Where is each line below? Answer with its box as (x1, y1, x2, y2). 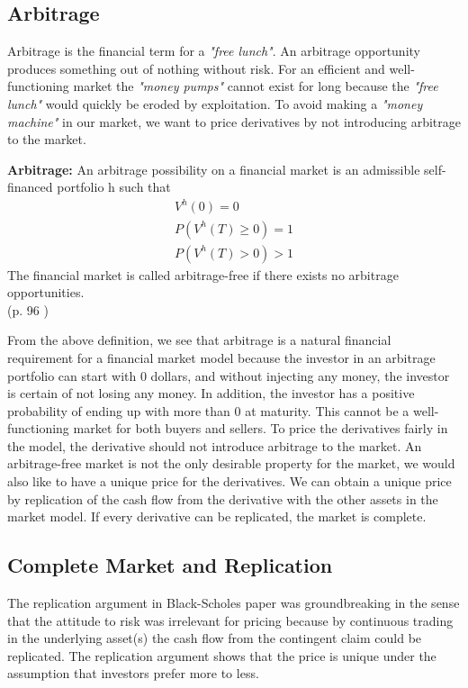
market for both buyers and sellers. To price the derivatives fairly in (73, 419, 448, 438)
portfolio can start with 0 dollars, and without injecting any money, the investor (7, 366, 450, 385)
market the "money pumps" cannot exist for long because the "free (73, 77, 438, 95)
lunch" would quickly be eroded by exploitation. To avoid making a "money (7, 94, 423, 113)
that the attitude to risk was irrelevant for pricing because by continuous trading (7, 611, 454, 629)
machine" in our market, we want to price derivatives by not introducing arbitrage (7, 112, 462, 131)
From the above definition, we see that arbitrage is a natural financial (7, 330, 391, 349)
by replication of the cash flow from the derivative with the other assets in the (7, 489, 438, 508)
